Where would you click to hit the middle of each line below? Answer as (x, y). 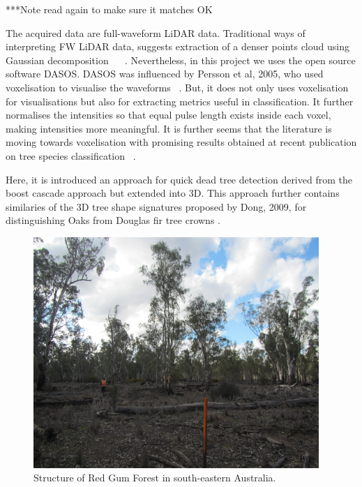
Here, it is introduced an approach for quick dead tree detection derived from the (179, 179)
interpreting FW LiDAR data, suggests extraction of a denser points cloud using (178, 46)
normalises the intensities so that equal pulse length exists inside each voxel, (168, 115)
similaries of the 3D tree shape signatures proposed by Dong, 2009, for (156, 206)
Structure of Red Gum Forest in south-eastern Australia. (155, 478)
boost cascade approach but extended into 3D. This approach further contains (173, 193)
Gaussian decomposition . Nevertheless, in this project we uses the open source (181, 60)
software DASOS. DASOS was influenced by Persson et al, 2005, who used (165, 74)
